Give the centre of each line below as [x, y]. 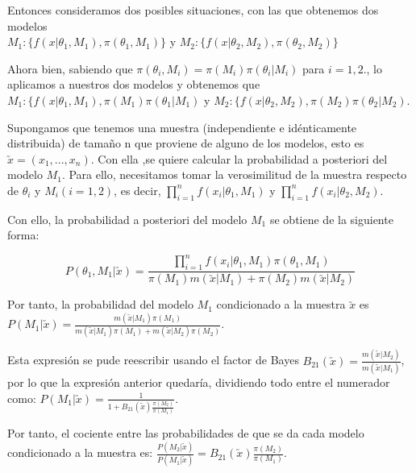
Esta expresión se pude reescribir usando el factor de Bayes [153, 360]
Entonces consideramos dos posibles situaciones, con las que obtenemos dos [193, 10]
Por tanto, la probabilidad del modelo [100, 304]
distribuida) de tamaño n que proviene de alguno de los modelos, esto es [186, 143]
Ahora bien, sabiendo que [70, 68]
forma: [23, 235]
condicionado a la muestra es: [80, 452]
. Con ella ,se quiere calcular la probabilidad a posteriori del [239, 158]
